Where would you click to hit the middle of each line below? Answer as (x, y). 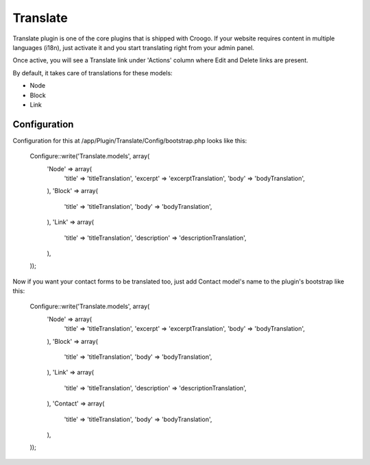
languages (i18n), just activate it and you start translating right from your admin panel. (134, 47)
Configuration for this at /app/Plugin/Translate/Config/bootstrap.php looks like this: (130, 140)
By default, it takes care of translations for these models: (92, 73)
